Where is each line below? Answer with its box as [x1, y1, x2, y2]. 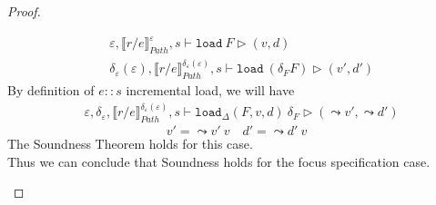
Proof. [7, 2, 41, 20]
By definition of [7, 81, 95, 100]
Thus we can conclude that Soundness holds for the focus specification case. [7, 151, 431, 171]
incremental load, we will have [126, 81, 295, 100]
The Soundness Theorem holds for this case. [7, 134, 253, 153]
